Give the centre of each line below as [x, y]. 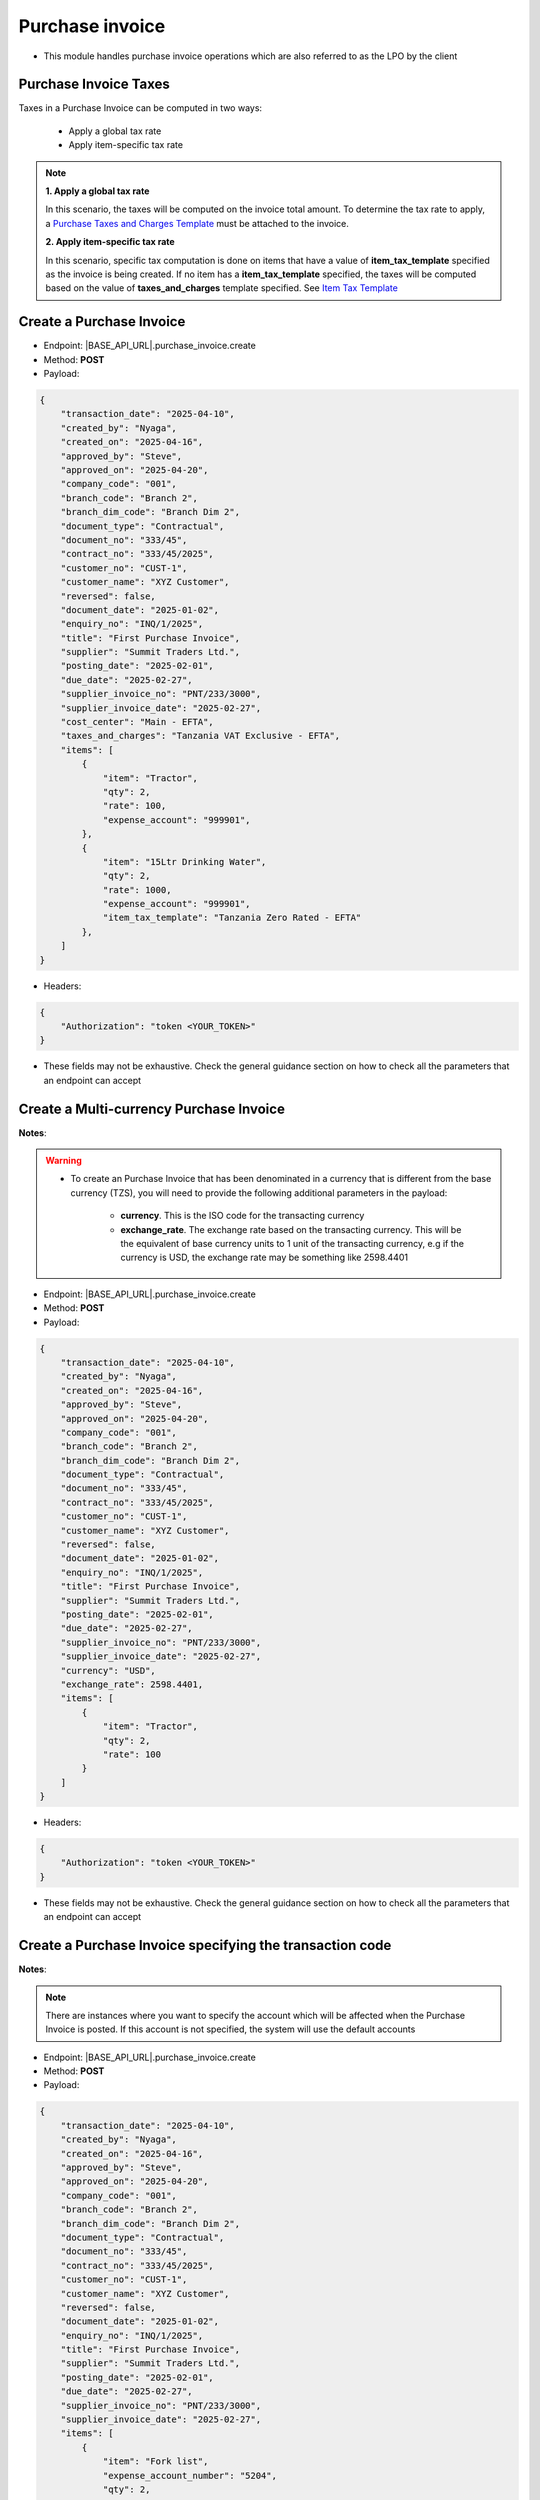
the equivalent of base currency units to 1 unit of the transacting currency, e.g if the [292, 1244]
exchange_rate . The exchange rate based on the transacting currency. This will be [291, 1229]
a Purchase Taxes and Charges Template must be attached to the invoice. [197, 223]
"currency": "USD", [108, 1670]
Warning [63, 1161]
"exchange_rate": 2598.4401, [132, 1684]
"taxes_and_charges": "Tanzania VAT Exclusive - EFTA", [200, 736]
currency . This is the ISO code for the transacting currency [242, 1216]
